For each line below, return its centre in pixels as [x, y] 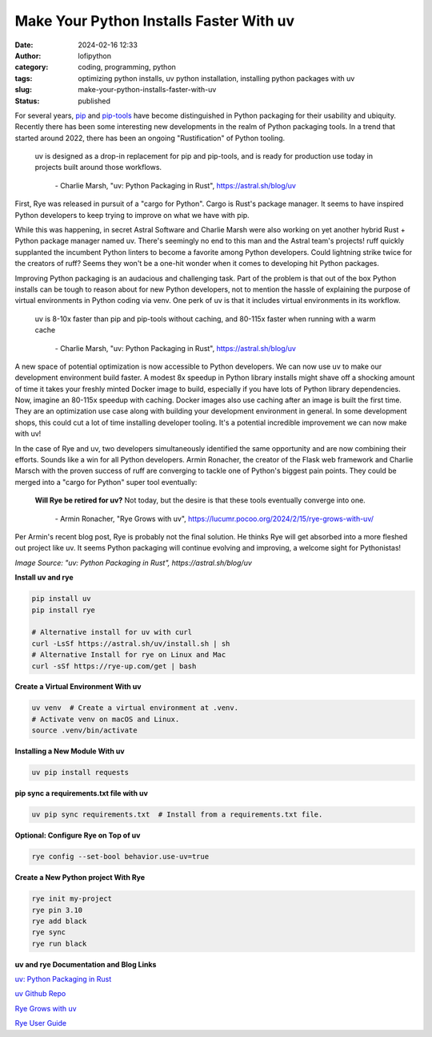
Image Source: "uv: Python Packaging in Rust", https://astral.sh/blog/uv [133, 563]
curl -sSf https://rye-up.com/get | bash [114, 666]
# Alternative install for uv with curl [112, 632]
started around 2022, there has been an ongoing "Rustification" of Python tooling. [150, 138]
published [94, 101]
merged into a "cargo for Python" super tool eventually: [106, 482]
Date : [24, 45]
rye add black [59, 921]
